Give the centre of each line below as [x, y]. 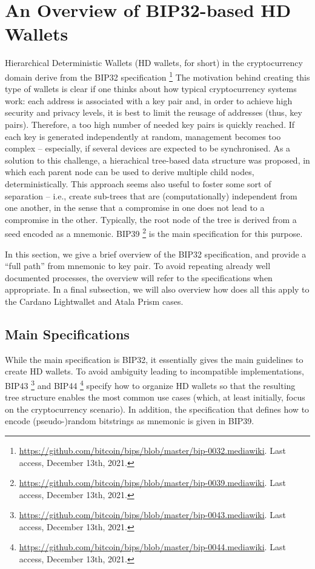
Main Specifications [67, 334]
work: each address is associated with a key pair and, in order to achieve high [149, 100]
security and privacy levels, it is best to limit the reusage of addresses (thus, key [154, 112]
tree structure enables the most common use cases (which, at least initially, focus [155, 397]
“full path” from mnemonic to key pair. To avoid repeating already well [138, 266]
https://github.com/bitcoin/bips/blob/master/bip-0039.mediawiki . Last [152, 483]
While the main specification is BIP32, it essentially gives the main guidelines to [154, 359]
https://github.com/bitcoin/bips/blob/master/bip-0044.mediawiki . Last [152, 547]
